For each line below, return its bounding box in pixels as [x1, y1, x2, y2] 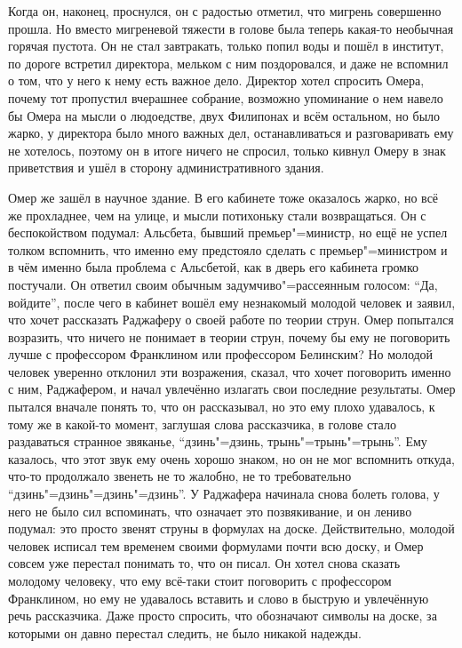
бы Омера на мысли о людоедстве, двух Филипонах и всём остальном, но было [8, 106, 441, 124]
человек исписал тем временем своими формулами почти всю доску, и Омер [8, 536, 424, 555]
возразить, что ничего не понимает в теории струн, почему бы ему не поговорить [8, 327, 450, 346]
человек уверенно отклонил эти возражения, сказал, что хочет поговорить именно [8, 362, 451, 380]
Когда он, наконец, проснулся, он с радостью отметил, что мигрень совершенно [8, 2, 442, 20]
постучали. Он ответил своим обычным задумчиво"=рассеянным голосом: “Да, [8, 275, 438, 293]
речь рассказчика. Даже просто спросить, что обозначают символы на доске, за [8, 606, 437, 625]
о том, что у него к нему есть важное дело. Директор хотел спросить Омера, [8, 71, 425, 90]
